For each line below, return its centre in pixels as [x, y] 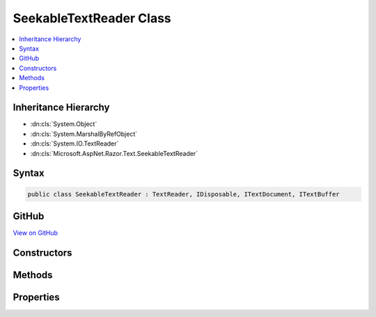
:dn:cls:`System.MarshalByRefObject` [84, 134]
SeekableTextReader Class [92, 18]
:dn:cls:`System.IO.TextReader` [75, 144]
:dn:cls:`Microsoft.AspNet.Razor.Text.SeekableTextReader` [114, 153]
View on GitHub [36, 233]
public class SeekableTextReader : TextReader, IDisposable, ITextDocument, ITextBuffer [184, 194]
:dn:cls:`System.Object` [64, 124]
